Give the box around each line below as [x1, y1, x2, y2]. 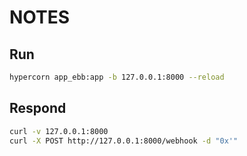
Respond [9, 100, 67, 117]
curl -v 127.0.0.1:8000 [9, 126, 109, 136]
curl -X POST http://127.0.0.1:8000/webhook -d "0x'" [9, 136, 239, 146]
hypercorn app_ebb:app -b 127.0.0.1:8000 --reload [9, 72, 225, 82]
